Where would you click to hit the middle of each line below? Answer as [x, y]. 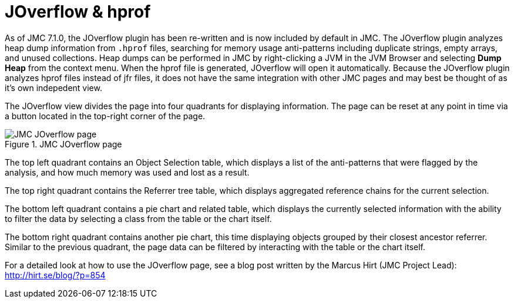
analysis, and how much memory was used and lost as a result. [127, 172]
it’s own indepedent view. [53, 87]
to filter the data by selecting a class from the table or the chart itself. [138, 218]
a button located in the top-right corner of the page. [105, 116]
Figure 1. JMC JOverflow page [63, 144]
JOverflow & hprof [78, 12]
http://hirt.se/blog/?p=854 [55, 275]
